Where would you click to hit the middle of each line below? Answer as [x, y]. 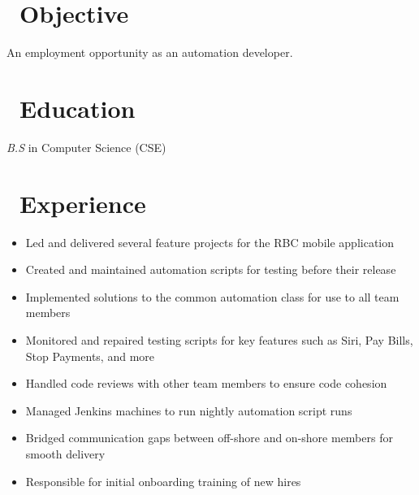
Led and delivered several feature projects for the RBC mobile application [210, 242]
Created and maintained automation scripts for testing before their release [211, 269]
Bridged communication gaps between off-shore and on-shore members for [209, 438]
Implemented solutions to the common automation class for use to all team [212, 296]
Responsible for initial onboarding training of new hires [163, 481]
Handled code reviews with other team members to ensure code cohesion [206, 383]
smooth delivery [65, 453]
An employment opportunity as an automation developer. [150, 52]
